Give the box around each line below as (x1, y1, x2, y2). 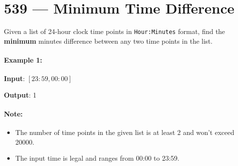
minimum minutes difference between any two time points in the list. (4, 35, 213, 46)
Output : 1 (4, 89, 37, 100)
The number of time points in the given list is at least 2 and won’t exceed (15, 127, 235, 137)
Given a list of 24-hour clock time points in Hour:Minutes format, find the (4, 26, 225, 36)
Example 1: (4, 54, 42, 65)
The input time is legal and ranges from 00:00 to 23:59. (15, 153, 179, 163)
